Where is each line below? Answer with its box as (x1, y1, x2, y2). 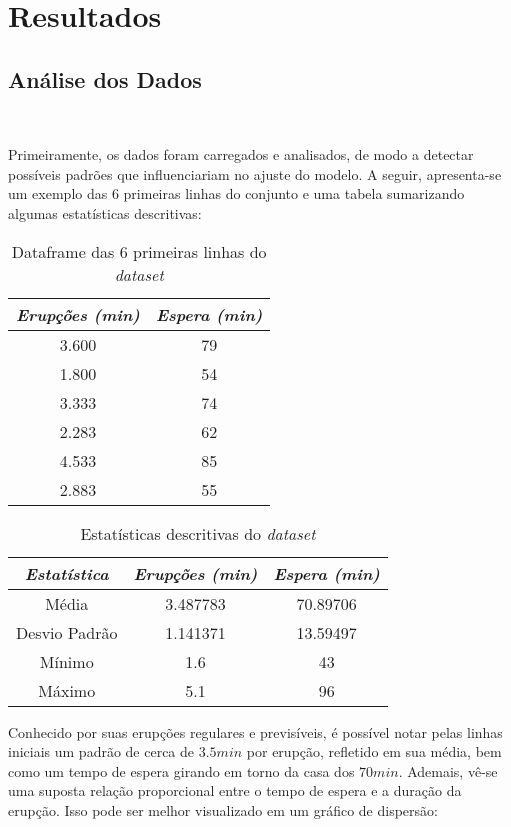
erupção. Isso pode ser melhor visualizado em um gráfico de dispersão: (8, 799, 438, 820)
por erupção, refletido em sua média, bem (246, 741, 502, 762)
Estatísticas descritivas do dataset (80, 521, 316, 545)
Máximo (38, 678, 96, 702)
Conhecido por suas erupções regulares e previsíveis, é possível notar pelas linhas (8, 721, 503, 742)
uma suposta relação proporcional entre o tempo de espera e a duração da (8, 780, 462, 801)
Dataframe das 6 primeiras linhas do (11, 239, 267, 263)
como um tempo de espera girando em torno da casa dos (8, 760, 355, 781)
